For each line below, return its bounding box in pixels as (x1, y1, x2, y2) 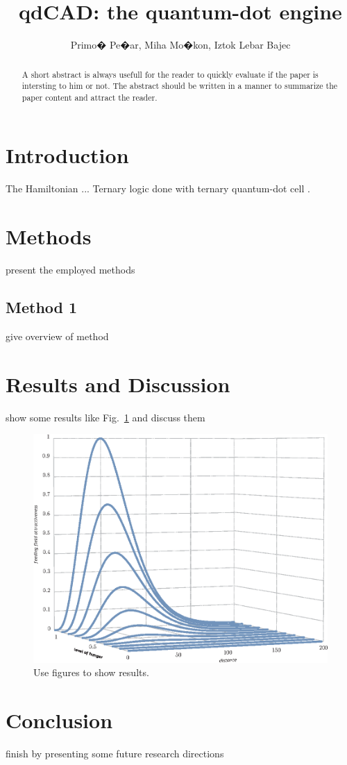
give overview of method (6, 328, 109, 343)
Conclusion (6, 706, 113, 734)
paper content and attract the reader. (22, 91, 158, 103)
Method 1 (6, 296, 78, 318)
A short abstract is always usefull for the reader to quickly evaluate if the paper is (22, 68, 319, 80)
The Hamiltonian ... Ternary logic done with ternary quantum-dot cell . (6, 181, 310, 196)
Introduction (6, 141, 129, 169)
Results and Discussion (6, 369, 230, 398)
